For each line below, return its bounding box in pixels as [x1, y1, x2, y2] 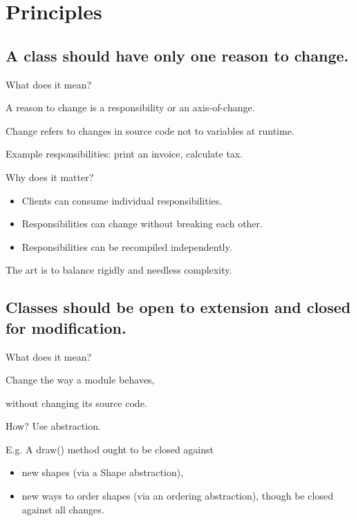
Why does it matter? [6, 169, 94, 184]
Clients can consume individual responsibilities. [21, 193, 223, 207]
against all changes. [21, 502, 104, 516]
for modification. [6, 316, 127, 338]
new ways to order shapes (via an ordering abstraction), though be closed [21, 489, 333, 503]
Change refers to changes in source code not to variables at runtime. [6, 123, 294, 138]
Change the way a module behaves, [6, 372, 155, 387]
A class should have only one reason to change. [6, 44, 349, 66]
